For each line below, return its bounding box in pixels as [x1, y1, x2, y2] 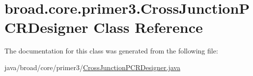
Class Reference [93, 17, 203, 37]
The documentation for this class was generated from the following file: [4, 46, 218, 56]
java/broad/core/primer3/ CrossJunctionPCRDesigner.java [4, 62, 180, 72]
